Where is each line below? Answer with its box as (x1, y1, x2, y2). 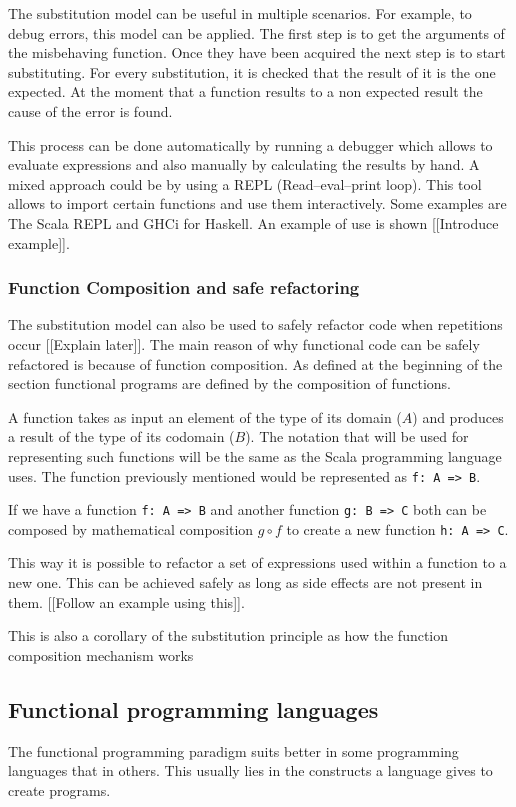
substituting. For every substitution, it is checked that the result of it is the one (8, 61, 496, 82)
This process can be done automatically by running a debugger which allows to (8, 134, 493, 155)
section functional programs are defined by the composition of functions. (8, 373, 452, 394)
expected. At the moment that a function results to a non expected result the (8, 81, 483, 102)
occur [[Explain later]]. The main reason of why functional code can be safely (8, 333, 480, 354)
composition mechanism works (8, 644, 194, 665)
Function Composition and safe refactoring (8, 275, 360, 300)
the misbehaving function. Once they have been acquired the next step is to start (8, 42, 506, 63)
